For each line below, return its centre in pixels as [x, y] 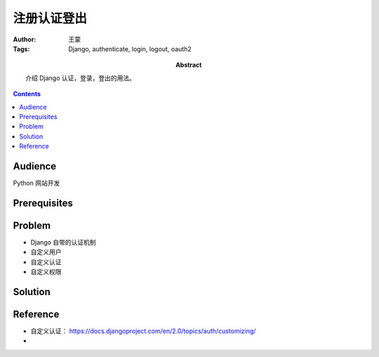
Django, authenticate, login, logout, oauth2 [130, 48]
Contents [27, 94]
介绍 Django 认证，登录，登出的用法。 [81, 78]
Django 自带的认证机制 [63, 242]
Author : [25, 39]
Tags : [21, 48]
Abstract [189, 65]
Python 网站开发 [36, 183]
